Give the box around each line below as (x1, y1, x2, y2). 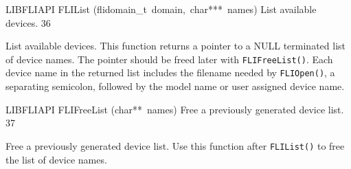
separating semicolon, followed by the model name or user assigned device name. (5, 79, 345, 93)
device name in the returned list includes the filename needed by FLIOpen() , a (5, 65, 335, 80)
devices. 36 (5, 15, 51, 30)
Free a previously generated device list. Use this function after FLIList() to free (5, 138, 345, 153)
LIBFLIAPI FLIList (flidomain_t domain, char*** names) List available (5, 2, 317, 16)
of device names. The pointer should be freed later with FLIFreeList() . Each (5, 52, 333, 66)
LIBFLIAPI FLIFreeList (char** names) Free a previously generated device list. (5, 102, 344, 116)
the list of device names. (5, 152, 107, 166)
